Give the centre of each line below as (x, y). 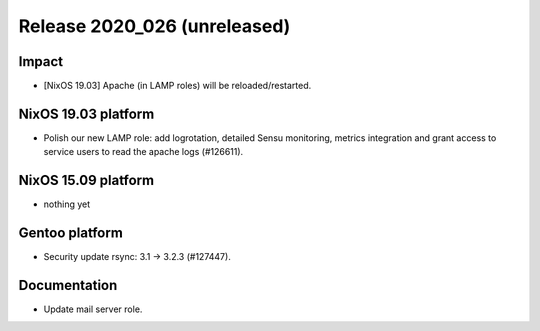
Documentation (68, 285)
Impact (41, 61)
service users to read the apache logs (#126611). (143, 152)
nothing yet (67, 204)
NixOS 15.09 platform (86, 180)
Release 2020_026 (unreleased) (154, 26)
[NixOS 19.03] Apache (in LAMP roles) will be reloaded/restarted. (177, 86)
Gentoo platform (71, 233)
